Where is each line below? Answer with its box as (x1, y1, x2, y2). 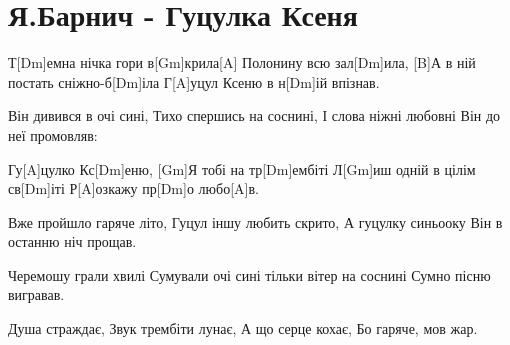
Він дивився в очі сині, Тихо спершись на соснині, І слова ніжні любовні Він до (8, 105, 501, 126)
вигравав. (8, 284, 65, 305)
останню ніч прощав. (8, 231, 137, 252)
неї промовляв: (8, 124, 98, 145)
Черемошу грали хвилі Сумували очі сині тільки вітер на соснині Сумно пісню (8, 264, 491, 285)
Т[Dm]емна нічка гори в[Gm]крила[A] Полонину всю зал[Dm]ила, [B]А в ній (8, 52, 476, 73)
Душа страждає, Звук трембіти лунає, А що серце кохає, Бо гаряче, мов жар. (8, 318, 478, 339)
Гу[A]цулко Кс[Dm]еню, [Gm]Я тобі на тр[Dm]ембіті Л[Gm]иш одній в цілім (8, 158, 476, 179)
